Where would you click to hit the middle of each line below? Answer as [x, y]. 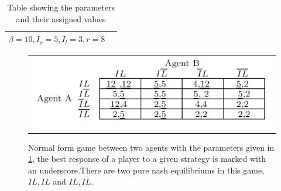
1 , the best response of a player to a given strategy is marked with [147, 159]
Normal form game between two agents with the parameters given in [151, 147]
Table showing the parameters [61, 7]
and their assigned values [61, 18]
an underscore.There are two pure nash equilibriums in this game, [146, 170]
